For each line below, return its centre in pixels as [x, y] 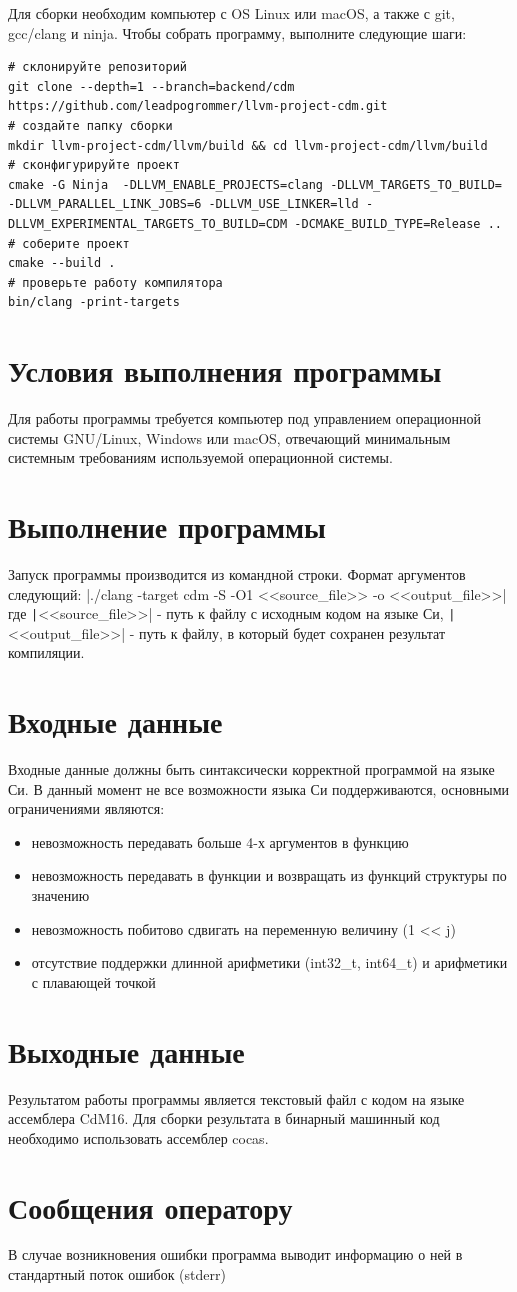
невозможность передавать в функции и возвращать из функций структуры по [269, 875]
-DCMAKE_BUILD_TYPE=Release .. [398, 223]
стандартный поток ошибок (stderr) [117, 1274]
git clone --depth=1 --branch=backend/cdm [151, 86]
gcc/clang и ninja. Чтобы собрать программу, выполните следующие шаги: [237, 32]
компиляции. [46, 652]
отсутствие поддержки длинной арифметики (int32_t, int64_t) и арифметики [269, 962]
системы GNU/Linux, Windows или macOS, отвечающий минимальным [229, 437]
